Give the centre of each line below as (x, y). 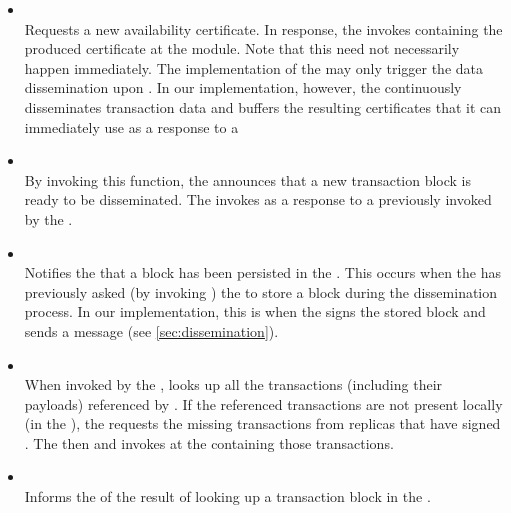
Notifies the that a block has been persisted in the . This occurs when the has (262, 272)
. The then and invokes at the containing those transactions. (209, 442)
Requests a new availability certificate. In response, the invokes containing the (263, 28)
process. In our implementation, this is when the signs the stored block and (255, 311)
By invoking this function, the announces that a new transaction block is (248, 179)
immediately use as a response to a (131, 126)
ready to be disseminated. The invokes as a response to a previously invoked (258, 199)
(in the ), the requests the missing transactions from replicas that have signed (262, 423)
